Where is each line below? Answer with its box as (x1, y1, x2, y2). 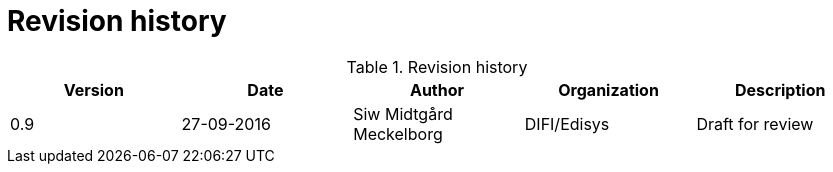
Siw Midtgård (353, 103, 453, 124)
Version (63, 79, 124, 100)
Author (409, 79, 465, 100)
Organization (558, 79, 659, 100)
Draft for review (696, 113, 814, 134)
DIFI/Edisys (524, 113, 610, 134)
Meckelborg (353, 123, 443, 144)
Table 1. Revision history (346, 56, 528, 77)
